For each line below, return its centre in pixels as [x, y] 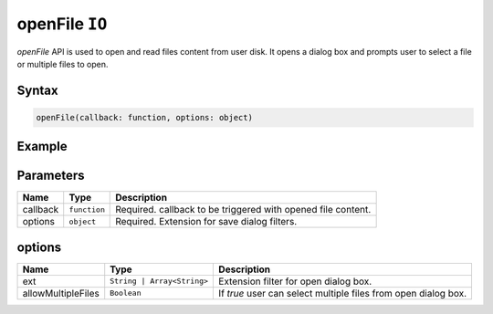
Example [42, 147]
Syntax [37, 90]
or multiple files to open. [63, 64]
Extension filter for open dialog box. [295, 281]
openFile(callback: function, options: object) [144, 117]
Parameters [51, 176]
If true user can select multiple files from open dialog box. [343, 293]
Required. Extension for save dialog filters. [206, 222]
